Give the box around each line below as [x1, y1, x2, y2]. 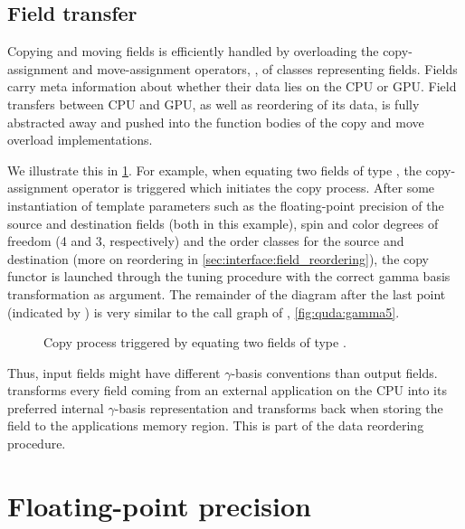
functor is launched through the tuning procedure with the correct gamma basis [7, 267, 451, 286]
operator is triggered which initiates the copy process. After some [72, 178, 435, 197]
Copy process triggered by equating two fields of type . [43, 333, 346, 352]
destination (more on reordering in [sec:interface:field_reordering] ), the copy [7, 249, 430, 268]
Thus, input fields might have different [7, 363, 221, 382]
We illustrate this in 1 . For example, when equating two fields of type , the [7, 160, 422, 179]
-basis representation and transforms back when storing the [114, 398, 443, 417]
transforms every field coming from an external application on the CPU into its [7, 381, 447, 400]
